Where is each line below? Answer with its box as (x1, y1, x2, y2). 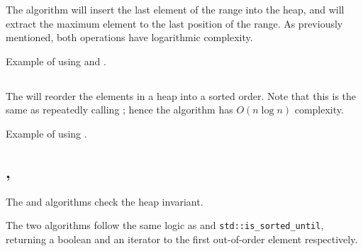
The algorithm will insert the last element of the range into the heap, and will (6, 2, 345, 16)
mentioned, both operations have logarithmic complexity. (6, 30, 253, 45)
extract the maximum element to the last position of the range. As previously (6, 16, 343, 30)
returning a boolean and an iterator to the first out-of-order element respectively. (6, 232, 358, 246)
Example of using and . (6, 53, 106, 68)
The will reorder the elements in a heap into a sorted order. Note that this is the (6, 88, 357, 103)
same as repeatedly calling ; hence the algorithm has (6, 102, 233, 117)
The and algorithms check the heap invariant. (6, 194, 203, 208)
